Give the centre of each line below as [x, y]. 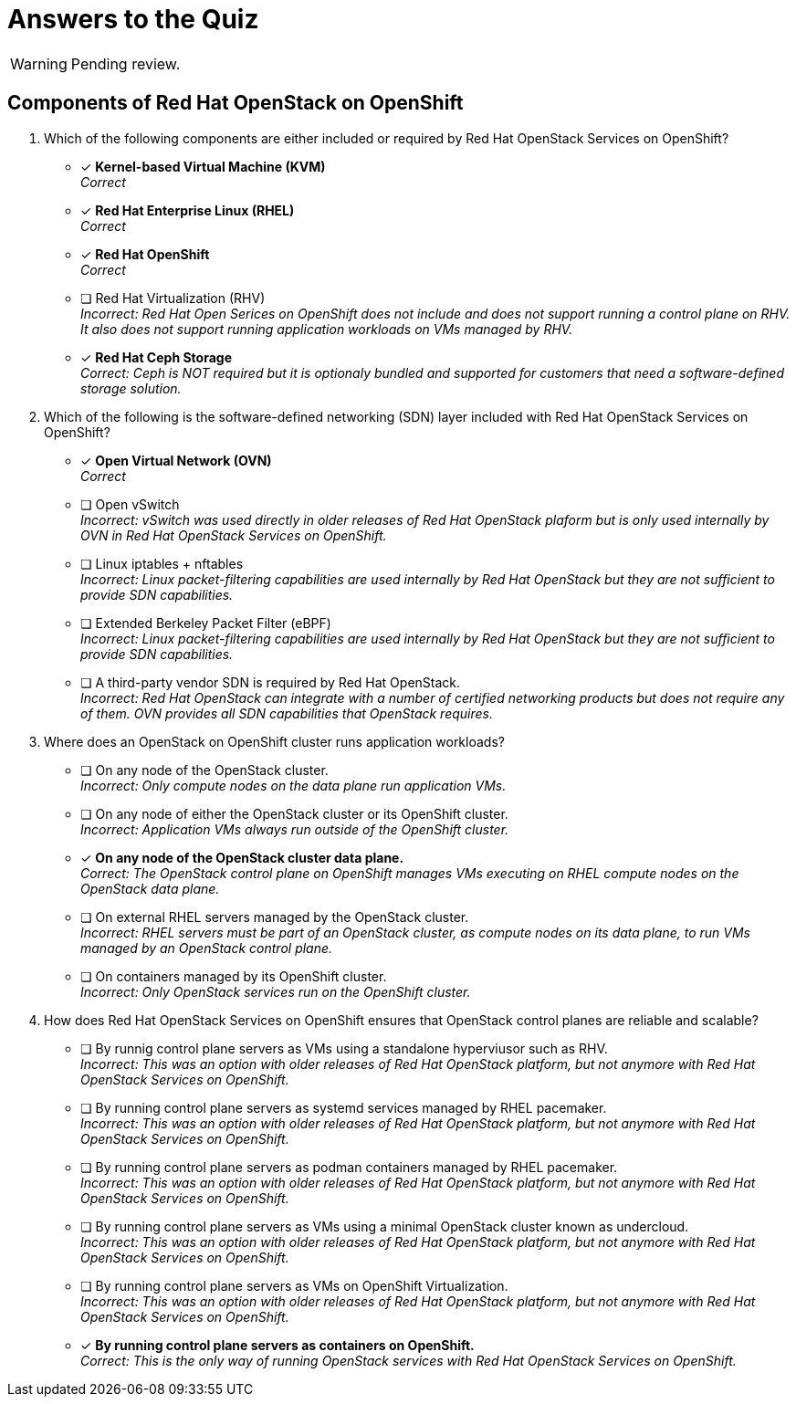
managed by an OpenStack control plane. [207, 948]
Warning [39, 63]
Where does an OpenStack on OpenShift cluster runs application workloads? [274, 741]
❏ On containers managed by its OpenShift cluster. [234, 976]
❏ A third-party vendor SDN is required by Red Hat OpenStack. [271, 682]
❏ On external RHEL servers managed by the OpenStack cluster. [275, 917]
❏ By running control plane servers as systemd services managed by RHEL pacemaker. [344, 1107]
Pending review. [126, 63]
